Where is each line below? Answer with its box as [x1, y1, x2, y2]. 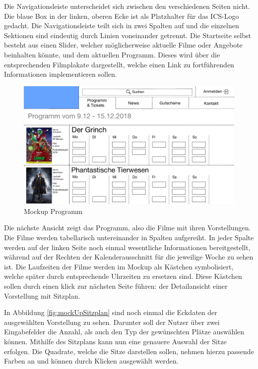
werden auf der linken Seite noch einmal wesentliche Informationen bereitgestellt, [4, 242, 251, 252]
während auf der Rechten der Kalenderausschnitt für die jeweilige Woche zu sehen [4, 252, 254, 262]
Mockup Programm [24, 206, 83, 216]
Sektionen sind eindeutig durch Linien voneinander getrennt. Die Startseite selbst [4, 30, 251, 40]
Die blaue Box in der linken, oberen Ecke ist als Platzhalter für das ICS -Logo [4, 10, 239, 21]
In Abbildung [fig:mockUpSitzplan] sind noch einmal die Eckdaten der [4, 307, 217, 317]
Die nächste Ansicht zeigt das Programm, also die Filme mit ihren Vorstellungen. [4, 222, 251, 233]
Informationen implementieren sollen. [4, 69, 117, 79]
